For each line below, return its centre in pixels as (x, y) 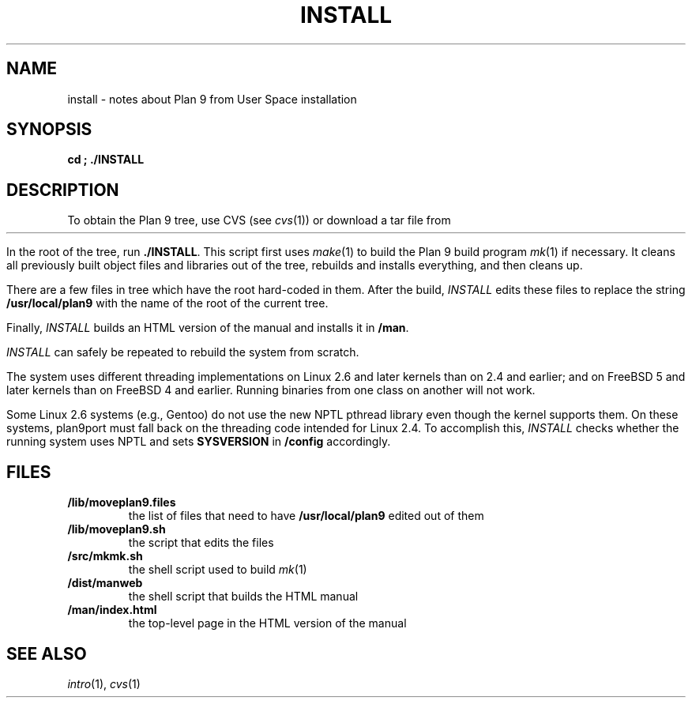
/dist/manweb (105, 583)
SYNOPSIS (49, 130)
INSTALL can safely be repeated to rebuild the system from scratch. (183, 352)
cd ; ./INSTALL (106, 160)
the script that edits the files (201, 543)
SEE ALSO (47, 653)
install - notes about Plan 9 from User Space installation (212, 99)
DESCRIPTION (63, 190)
